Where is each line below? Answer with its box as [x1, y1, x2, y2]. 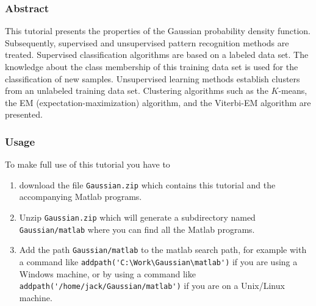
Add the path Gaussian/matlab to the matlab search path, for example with [19, 243, 307, 256]
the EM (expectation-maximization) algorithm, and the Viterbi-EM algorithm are [5, 96, 311, 109]
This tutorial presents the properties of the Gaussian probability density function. [5, 24, 311, 37]
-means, [278, 84, 307, 97]
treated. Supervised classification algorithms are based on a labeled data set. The [5, 48, 309, 61]
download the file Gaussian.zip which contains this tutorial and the [19, 178, 276, 191]
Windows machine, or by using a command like [19, 267, 196, 280]
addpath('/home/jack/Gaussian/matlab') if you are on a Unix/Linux [19, 279, 285, 292]
